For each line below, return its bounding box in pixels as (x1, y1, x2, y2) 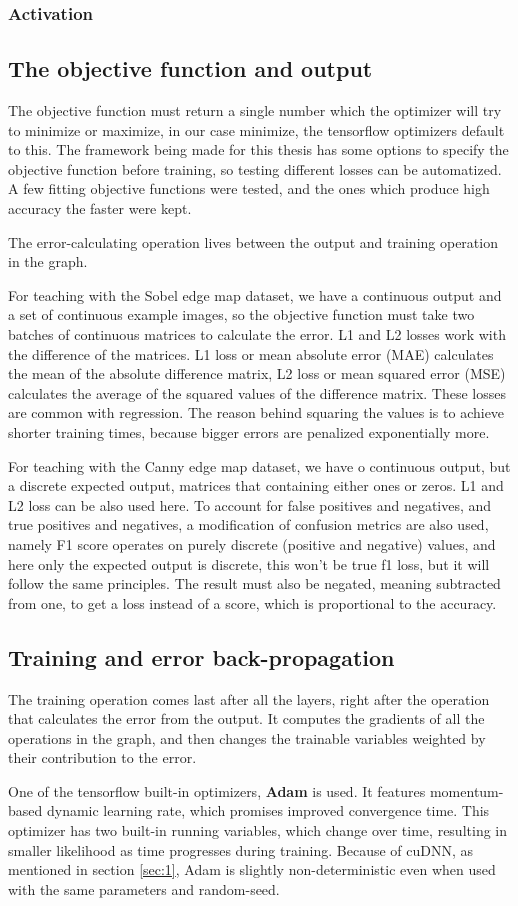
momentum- (429, 780, 504, 801)
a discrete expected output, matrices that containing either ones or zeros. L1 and (8, 475, 504, 496)
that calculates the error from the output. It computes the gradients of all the (8, 708, 485, 729)
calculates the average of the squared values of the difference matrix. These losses (8, 382, 506, 403)
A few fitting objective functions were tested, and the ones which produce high (8, 178, 490, 199)
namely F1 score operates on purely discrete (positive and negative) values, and (8, 533, 496, 554)
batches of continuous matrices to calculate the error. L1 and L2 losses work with (8, 323, 506, 344)
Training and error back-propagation (8, 641, 395, 672)
